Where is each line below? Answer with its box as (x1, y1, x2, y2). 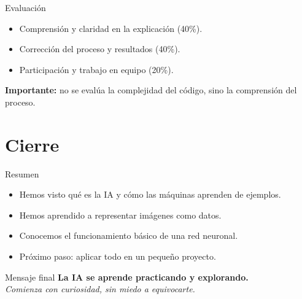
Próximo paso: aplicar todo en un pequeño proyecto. (19, 250, 216, 263)
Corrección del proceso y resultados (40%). (19, 42, 180, 55)
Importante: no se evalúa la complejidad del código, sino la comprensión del (5, 83, 297, 96)
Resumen (5, 167, 39, 180)
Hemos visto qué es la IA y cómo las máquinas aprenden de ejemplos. (19, 188, 281, 201)
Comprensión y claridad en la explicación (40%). (19, 21, 203, 34)
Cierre (5, 131, 60, 157)
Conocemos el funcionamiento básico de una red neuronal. (19, 229, 238, 242)
